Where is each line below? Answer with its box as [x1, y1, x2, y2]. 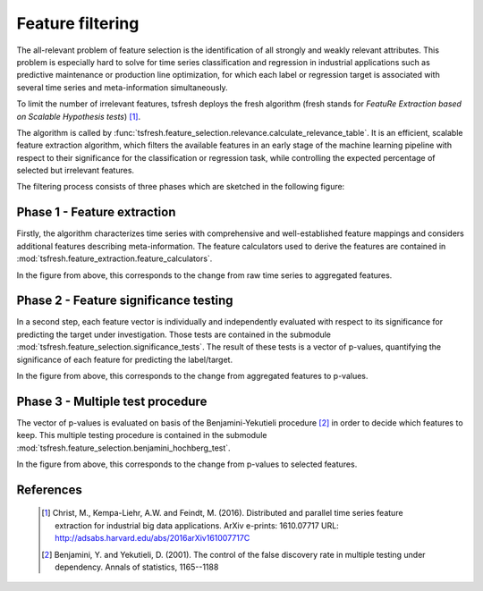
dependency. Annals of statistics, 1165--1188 [55, 561, 219, 572]
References [16, 482, 82, 497]
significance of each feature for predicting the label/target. [16, 354, 233, 365]
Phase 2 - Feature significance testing [16, 293, 233, 308]
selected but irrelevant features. [16, 165, 134, 176]
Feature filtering [16, 13, 140, 33]
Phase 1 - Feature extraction [16, 205, 176, 220]
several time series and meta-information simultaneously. [16, 81, 228, 93]
